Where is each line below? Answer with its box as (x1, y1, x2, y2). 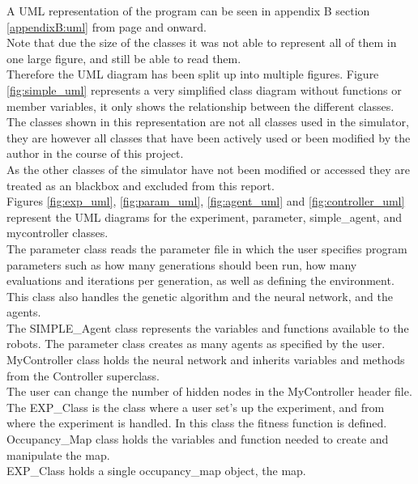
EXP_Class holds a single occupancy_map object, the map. (6, 462, 306, 479)
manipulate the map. (6, 446, 110, 463)
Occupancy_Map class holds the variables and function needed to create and (6, 431, 389, 448)
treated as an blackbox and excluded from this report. (6, 176, 275, 193)
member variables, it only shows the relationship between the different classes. (6, 97, 395, 114)
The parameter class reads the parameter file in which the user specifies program (6, 240, 407, 257)
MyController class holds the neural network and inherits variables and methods (6, 351, 405, 368)
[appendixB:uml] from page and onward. (6, 18, 207, 35)
